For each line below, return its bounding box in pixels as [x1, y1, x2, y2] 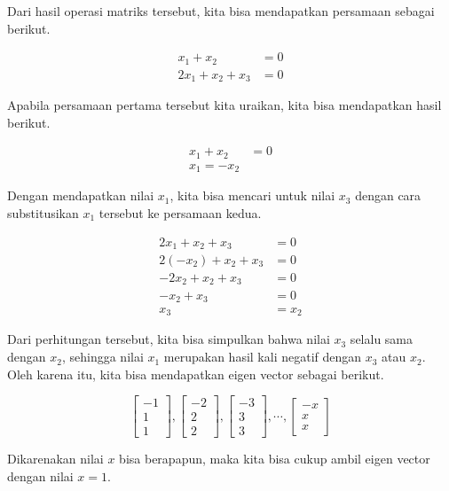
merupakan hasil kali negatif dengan [163, 347, 362, 366]
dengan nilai [7, 466, 74, 485]
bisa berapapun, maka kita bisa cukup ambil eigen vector [119, 449, 430, 468]
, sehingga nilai [61, 347, 144, 366]
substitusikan [7, 203, 79, 222]
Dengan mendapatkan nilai [7, 186, 154, 205]
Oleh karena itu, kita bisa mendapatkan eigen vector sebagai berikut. [7, 364, 384, 383]
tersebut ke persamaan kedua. [98, 203, 262, 222]
